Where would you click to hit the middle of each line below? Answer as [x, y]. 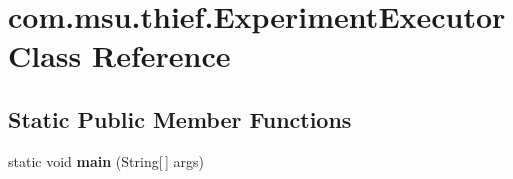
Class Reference [119, 55]
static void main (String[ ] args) [106, 160]
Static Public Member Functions [180, 118]
